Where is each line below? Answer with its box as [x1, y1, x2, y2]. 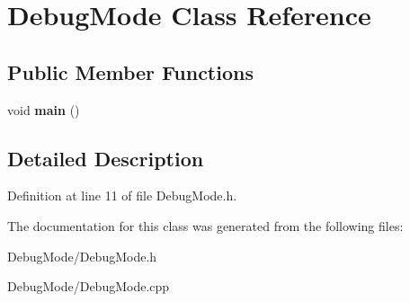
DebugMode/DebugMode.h [7, 246, 157, 265]
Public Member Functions [7, 58, 254, 85]
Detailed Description [7, 144, 204, 172]
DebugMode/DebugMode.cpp [7, 277, 170, 296]
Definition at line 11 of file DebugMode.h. [7, 186, 237, 205]
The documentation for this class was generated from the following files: [7, 216, 404, 235]
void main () [7, 100, 80, 119]
